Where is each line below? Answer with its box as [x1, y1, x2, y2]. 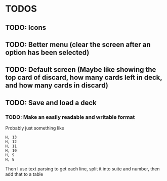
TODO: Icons [5, 23, 47, 32]
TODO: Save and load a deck [5, 98, 97, 107]
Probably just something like [5, 125, 64, 131]
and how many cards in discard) [5, 81, 109, 90]
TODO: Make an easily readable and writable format [5, 113, 135, 120]
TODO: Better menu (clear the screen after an [5, 40, 151, 49]
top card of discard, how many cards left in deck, [5, 73, 162, 82]
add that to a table [5, 171, 44, 177]
